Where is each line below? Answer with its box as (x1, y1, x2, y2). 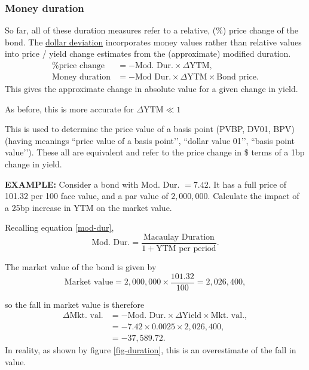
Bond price (216, 73, 257, 82)
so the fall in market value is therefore (5, 298, 145, 310)
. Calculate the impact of (207, 189, 299, 202)
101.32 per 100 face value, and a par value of (5, 189, 169, 202)
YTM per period (156, 244, 216, 253)
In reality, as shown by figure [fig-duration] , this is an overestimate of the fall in (5, 344, 296, 356)
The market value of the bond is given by (5, 261, 157, 273)
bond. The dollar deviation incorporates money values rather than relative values (5, 35, 302, 48)
